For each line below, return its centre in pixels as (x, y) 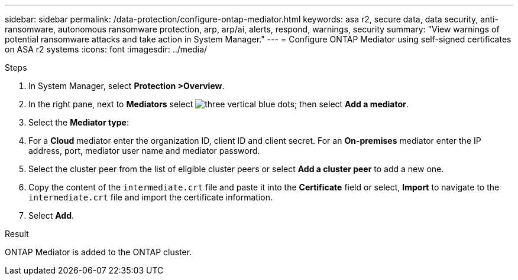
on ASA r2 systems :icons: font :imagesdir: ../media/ (106, 49)
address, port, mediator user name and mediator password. (144, 151)
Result (17, 234)
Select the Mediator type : (79, 122)
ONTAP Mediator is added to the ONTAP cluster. (98, 252)
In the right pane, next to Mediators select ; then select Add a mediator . (218, 104)
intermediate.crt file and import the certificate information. (150, 197)
